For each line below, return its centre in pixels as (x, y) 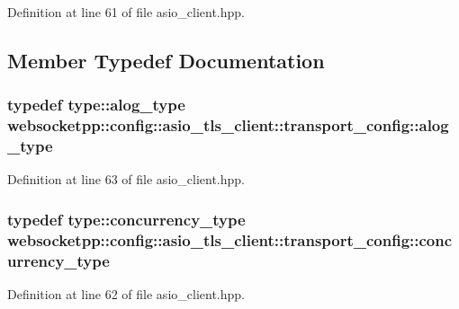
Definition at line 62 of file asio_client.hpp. (126, 294)
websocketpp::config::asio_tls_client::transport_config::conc (230, 239)
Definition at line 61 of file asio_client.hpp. (126, 12)
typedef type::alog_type (96, 105)
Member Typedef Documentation (166, 60)
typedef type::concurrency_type (126, 219)
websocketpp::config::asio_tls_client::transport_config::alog (228, 125)
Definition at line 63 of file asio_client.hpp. (126, 179)
